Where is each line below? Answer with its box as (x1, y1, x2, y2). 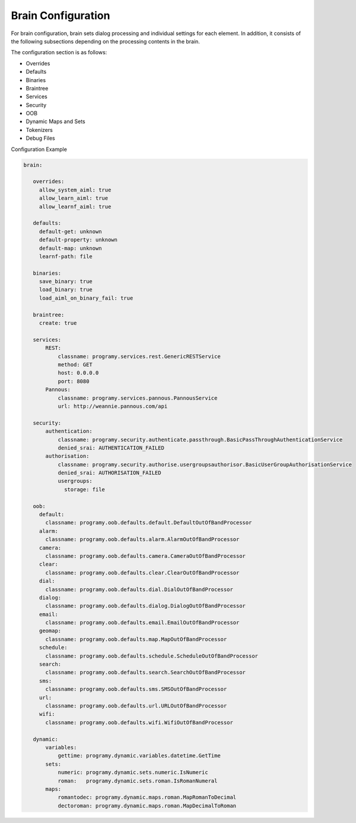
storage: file (64, 486, 105, 493)
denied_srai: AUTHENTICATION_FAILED (58, 444, 164, 451)
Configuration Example (11, 146, 68, 153)
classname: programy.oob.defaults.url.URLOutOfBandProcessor (45, 702, 227, 709)
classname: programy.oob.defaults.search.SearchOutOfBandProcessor (45, 669, 246, 676)
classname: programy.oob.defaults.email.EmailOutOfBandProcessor (45, 619, 240, 626)
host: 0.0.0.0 (58, 369, 99, 376)
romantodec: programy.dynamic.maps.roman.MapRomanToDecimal (58, 794, 237, 801)
